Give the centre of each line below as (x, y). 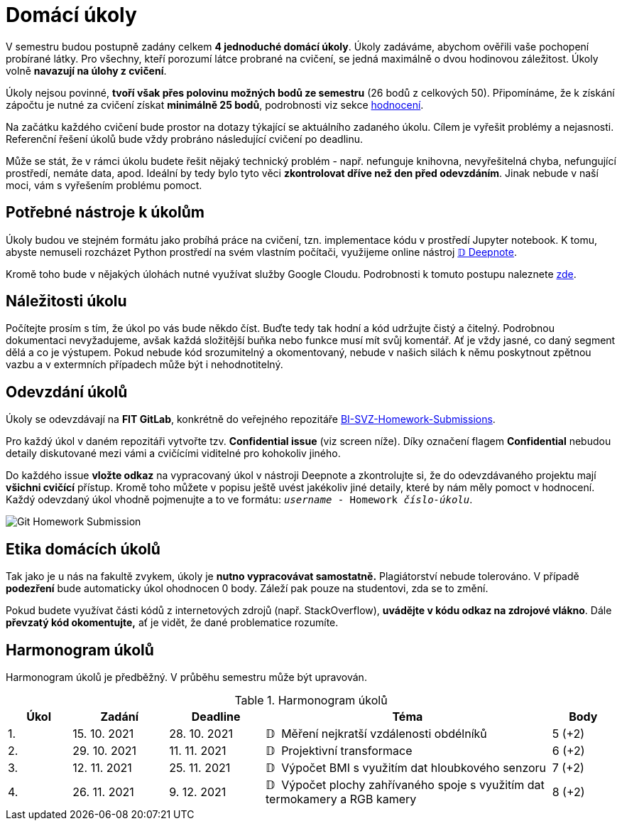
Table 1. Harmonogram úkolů (311, 700)
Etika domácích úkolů (83, 549)
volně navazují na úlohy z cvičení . (86, 70)
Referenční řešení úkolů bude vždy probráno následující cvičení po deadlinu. (184, 139)
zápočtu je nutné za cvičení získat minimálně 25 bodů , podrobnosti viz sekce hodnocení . (215, 104)
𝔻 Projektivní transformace (339, 750)
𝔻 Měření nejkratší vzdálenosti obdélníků (376, 733)
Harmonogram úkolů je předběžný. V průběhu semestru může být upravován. (186, 677)
